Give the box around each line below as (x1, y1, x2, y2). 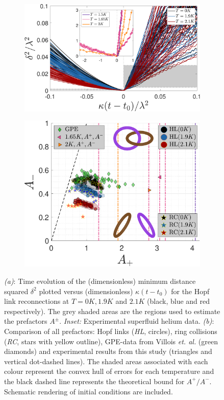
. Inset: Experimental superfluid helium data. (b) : (59, 316, 214, 326)
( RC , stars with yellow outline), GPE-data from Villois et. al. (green (4, 336, 218, 346)
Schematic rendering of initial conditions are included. (4, 386, 173, 396)
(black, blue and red (147, 296, 210, 306)
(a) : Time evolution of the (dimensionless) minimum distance (4, 276, 196, 286)
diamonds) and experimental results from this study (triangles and (4, 346, 212, 357)
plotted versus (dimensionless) (39, 285, 133, 296)
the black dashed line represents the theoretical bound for (4, 375, 185, 386)
